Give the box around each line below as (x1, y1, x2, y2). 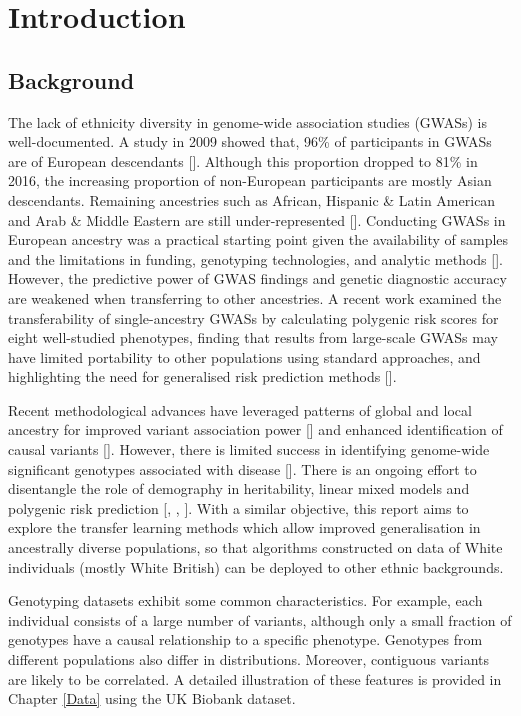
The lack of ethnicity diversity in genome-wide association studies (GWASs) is (8, 111, 487, 132)
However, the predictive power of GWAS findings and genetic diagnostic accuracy (8, 268, 507, 289)
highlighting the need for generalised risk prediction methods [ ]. (8, 366, 397, 387)
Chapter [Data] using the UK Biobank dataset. (8, 688, 296, 709)
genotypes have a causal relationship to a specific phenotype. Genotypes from (8, 629, 483, 650)
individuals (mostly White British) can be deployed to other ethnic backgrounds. (8, 556, 504, 577)
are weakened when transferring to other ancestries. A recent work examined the (8, 287, 502, 308)
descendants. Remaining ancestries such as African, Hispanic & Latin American (8, 189, 496, 210)
